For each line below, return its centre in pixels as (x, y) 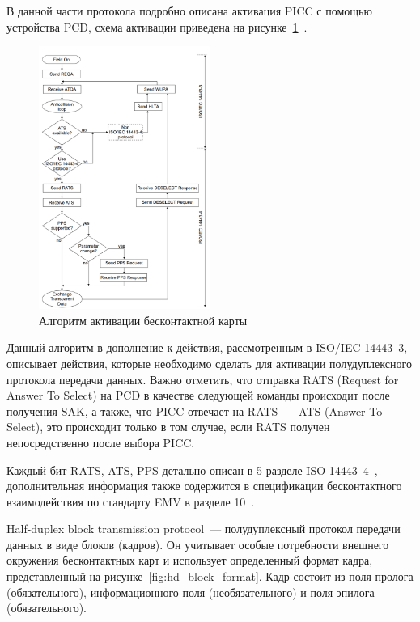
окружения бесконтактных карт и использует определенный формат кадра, (190, 560)
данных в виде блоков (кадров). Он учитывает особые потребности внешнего (198, 544)
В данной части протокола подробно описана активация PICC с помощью (189, 11)
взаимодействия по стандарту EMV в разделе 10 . (131, 501)
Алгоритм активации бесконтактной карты (143, 320)
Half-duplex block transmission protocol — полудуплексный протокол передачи (204, 529)
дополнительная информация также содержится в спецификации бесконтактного (204, 486)
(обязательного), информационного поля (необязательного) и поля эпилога (191, 592)
